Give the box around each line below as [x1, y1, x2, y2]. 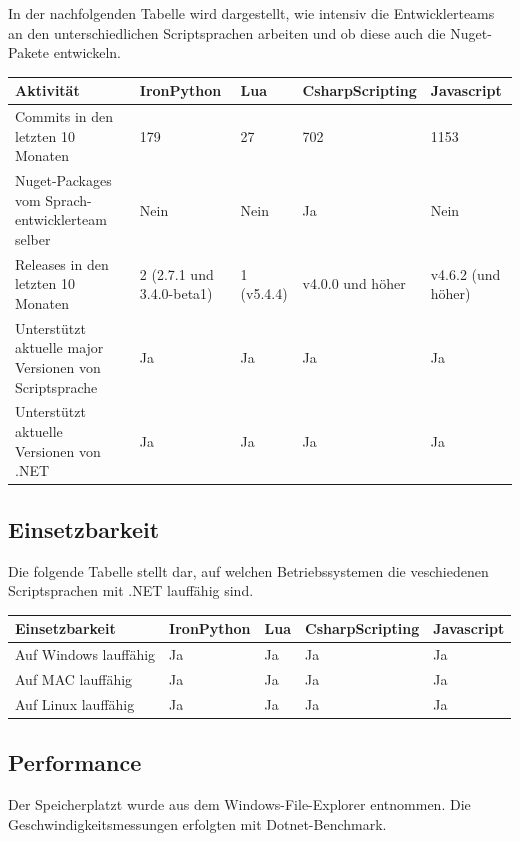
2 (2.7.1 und [139, 263, 214, 284]
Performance [8, 747, 142, 778]
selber [15, 228, 51, 249]
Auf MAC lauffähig [15, 668, 133, 689]
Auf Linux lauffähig [15, 693, 135, 714]
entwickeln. [53, 42, 121, 63]
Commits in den [15, 106, 114, 127]
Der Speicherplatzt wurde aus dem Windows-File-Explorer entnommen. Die [8, 794, 471, 815]
